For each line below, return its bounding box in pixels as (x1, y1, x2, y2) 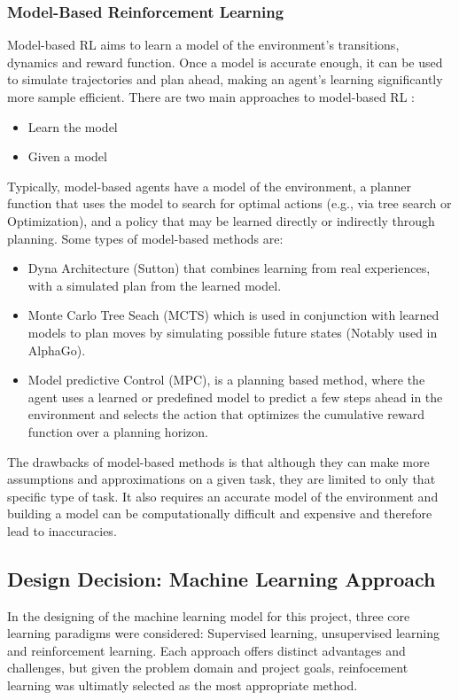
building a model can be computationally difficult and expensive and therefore (7, 504, 432, 523)
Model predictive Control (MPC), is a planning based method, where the (27, 370, 425, 389)
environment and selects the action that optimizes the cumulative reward (27, 405, 424, 424)
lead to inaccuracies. (7, 521, 117, 540)
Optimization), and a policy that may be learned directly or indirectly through (7, 211, 435, 229)
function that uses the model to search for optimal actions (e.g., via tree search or (7, 194, 452, 213)
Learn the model (27, 117, 118, 136)
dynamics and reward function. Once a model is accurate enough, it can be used (7, 52, 443, 71)
